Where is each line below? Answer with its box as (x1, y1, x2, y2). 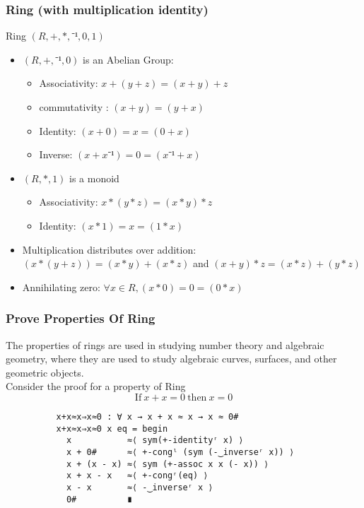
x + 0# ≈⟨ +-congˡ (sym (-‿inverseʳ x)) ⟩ (66, 447, 295, 457)
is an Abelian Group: (83, 52, 174, 66)
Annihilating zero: (22, 279, 100, 294)
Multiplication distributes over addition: (22, 242, 196, 256)
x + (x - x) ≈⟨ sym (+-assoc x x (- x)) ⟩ (66, 459, 269, 469)
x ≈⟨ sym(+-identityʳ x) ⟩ (66, 435, 244, 446)
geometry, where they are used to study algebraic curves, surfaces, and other (6, 351, 337, 366)
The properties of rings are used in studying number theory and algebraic (6, 337, 324, 352)
